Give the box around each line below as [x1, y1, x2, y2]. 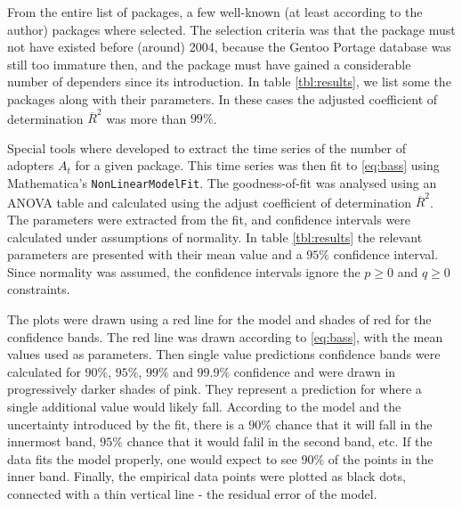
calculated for [7, 362, 81, 380]
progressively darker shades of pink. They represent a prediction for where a [7, 379, 422, 398]
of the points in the [328, 449, 434, 468]
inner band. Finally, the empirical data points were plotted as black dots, [7, 467, 406, 486]
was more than [106, 109, 187, 127]
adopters [7, 156, 54, 175]
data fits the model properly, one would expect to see [7, 449, 297, 468]
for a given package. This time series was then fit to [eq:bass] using [75, 156, 440, 175]
